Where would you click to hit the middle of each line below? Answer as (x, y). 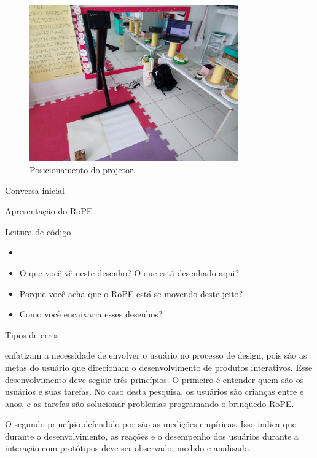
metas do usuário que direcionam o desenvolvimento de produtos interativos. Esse (159, 367)
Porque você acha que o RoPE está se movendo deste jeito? (131, 293)
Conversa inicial (35, 190)
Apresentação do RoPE (49, 211)
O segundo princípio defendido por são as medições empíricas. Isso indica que (151, 424)
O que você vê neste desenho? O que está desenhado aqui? (129, 272)
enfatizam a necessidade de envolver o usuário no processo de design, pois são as (156, 355)
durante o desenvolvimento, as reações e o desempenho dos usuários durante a (152, 436)
